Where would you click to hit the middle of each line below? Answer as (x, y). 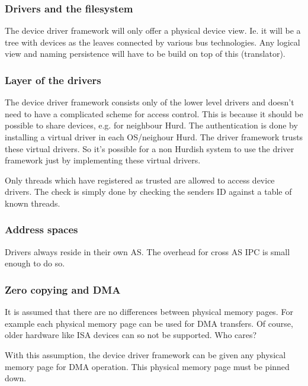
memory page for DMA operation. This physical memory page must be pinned (147, 366)
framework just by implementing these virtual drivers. (103, 160)
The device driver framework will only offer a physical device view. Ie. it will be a (153, 30)
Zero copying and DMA (63, 289)
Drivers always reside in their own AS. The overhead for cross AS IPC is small (147, 251)
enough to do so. (35, 263)
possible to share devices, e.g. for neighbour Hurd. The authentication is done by (151, 125)
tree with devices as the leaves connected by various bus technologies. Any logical (153, 42)
